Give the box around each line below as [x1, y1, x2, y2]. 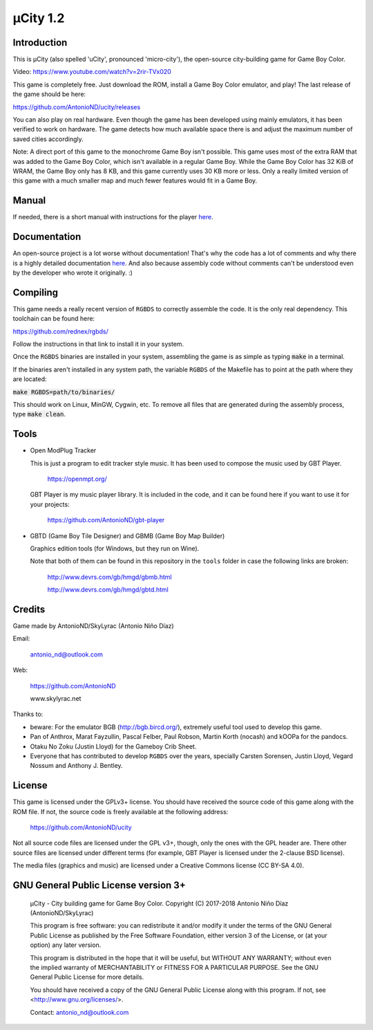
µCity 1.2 [12, 10, 65, 26]
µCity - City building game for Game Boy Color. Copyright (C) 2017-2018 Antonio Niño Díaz [30, 899, 289, 908]
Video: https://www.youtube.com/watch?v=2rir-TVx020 [12, 68, 172, 76]
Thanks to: [12, 710, 44, 719]
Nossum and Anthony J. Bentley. [30, 762, 124, 770]
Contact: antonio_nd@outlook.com [30, 1008, 129, 1016]
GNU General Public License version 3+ [12, 879, 186, 892]
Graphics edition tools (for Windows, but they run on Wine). [30, 544, 200, 553]
